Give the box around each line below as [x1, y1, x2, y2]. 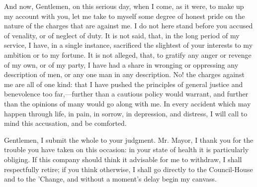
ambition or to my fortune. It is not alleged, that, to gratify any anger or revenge [4, 49, 252, 60]
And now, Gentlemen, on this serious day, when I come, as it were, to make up [4, 1, 244, 11]
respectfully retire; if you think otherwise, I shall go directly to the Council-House [4, 164, 253, 174]
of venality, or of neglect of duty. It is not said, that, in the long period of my [4, 30, 240, 40]
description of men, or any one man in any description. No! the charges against [4, 69, 245, 80]
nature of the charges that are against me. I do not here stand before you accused [4, 20, 253, 31]
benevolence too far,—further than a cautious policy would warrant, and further [4, 89, 249, 99]
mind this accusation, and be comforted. [4, 118, 127, 128]
